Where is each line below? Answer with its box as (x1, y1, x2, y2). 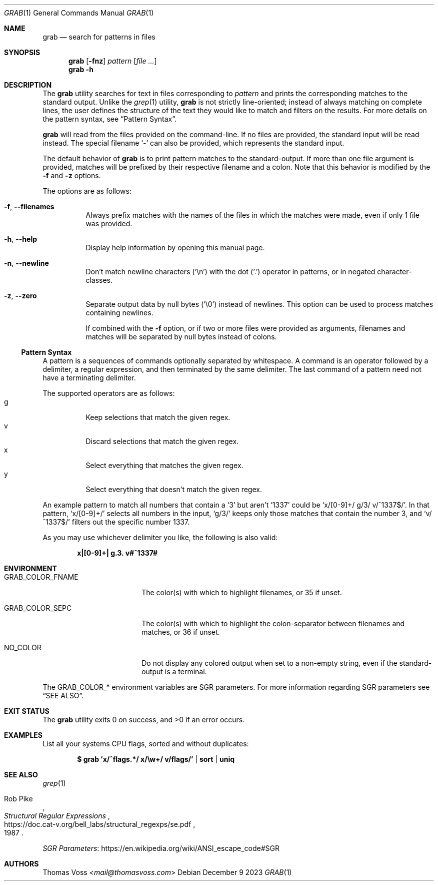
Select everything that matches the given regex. (85, 461, 243, 470)
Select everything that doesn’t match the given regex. (85, 485, 262, 494)
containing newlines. (85, 308, 153, 317)
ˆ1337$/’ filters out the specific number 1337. (42, 518, 190, 526)
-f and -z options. (42, 171, 101, 180)
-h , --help (4, 235, 37, 243)
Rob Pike (4, 794, 33, 803)
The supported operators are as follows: (42, 389, 175, 397)
